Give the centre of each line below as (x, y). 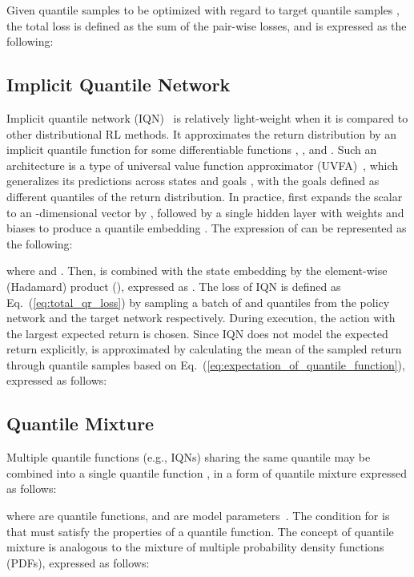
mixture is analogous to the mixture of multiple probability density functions (195, 547)
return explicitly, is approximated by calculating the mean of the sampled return (204, 349)
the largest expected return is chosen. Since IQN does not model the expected (197, 333)
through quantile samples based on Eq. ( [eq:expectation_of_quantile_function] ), (206, 364)
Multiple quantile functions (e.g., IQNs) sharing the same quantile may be (189, 457)
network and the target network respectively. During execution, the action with (201, 318)
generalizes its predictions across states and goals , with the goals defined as (193, 181)
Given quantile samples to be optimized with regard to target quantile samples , (203, 10)
